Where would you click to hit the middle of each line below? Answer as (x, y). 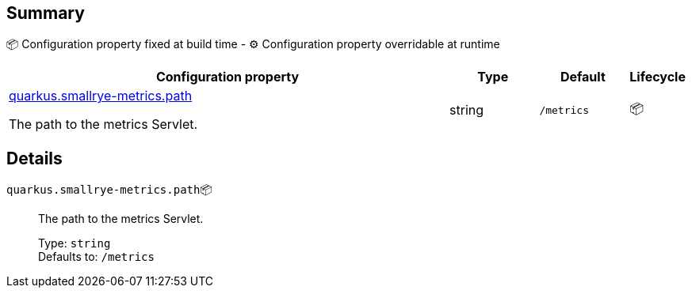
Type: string (75, 243)
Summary (46, 13)
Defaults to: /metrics (96, 257)
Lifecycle (658, 77)
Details (34, 158)
